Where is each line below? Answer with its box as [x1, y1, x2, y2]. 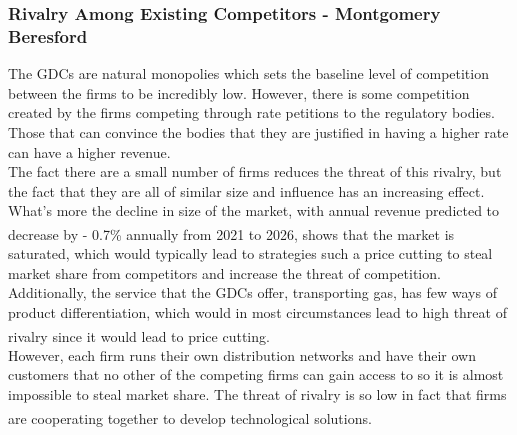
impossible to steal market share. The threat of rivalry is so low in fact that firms [8, 383, 507, 404]
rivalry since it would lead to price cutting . [8, 325, 270, 346]
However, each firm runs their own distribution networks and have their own [8, 344, 476, 365]
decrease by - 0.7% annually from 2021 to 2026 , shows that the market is [8, 223, 455, 244]
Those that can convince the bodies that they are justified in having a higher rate [8, 121, 509, 142]
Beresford [8, 23, 88, 48]
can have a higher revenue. [8, 141, 171, 162]
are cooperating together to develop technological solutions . [8, 407, 372, 428]
